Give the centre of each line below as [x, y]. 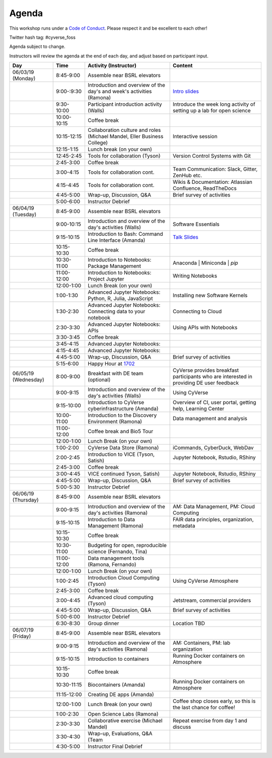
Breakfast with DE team [115, 374]
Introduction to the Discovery [122, 416]
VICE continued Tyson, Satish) [123, 474]
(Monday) [24, 79]
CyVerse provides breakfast [206, 370]
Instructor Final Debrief [115, 746]
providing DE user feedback [206, 383]
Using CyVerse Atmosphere [206, 581]
